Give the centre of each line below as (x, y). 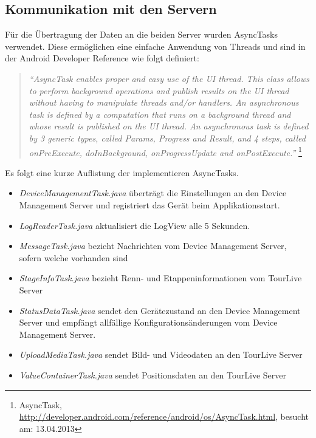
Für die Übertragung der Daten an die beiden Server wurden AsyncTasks (142, 34)
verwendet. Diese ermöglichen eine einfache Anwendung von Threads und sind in (155, 46)
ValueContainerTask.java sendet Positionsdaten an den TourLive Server (153, 375)
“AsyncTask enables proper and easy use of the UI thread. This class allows (169, 78)
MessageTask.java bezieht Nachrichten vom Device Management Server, (153, 246)
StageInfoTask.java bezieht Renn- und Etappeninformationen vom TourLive (160, 278)
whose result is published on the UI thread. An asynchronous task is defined (169, 126)
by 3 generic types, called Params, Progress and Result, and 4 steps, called (167, 138)
